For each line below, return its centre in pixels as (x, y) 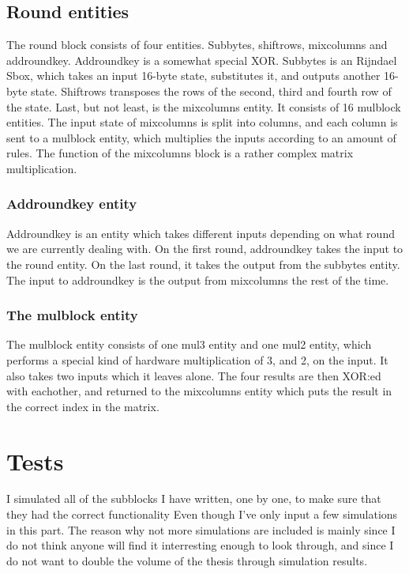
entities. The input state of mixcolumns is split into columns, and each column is (202, 122)
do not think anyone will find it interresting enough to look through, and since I (200, 545)
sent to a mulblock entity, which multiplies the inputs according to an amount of (201, 137)
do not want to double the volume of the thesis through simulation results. (187, 560)
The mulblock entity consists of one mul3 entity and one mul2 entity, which (189, 344)
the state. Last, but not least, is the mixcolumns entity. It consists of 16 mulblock (204, 106)
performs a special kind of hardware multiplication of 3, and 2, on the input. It (197, 359)
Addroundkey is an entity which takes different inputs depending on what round (201, 233)
